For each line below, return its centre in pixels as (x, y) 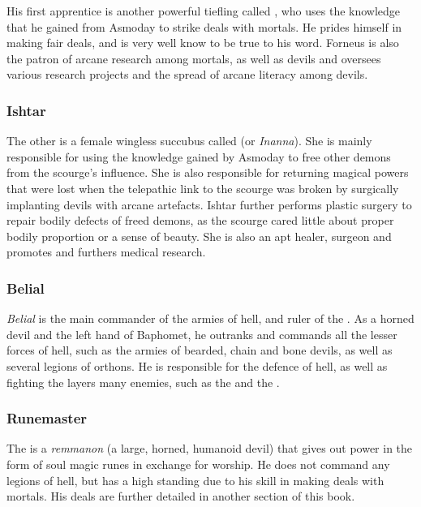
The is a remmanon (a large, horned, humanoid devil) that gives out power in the (210, 448)
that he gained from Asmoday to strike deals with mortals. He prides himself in (204, 26)
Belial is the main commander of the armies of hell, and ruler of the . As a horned (210, 318)
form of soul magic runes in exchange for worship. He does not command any (198, 464)
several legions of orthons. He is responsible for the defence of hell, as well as (197, 365)
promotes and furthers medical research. (106, 252)
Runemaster (47, 418)
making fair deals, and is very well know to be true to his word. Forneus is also (203, 43)
